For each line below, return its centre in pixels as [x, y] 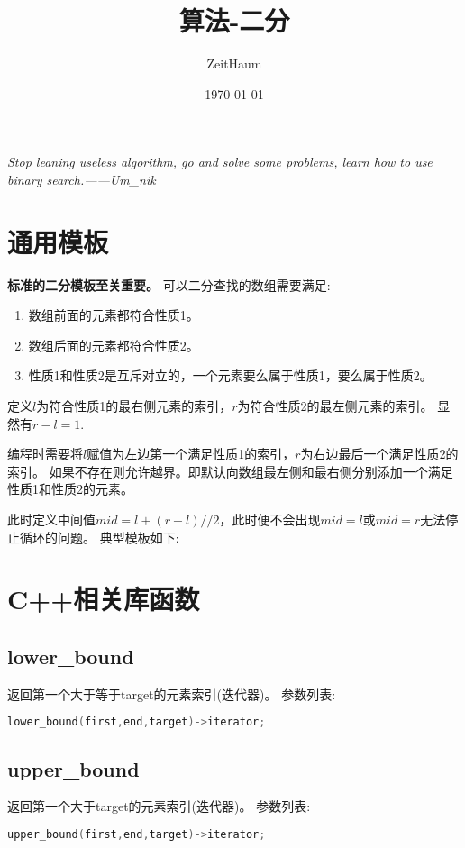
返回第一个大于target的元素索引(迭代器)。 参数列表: [159, 806]
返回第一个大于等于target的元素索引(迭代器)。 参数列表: [172, 693]
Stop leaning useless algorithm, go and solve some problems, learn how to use [220, 162]
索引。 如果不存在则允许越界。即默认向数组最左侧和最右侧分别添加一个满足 [230, 471]
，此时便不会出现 [270, 519]
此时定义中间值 [51, 519]
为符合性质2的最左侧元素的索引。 [335, 406]
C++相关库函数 [104, 599]
